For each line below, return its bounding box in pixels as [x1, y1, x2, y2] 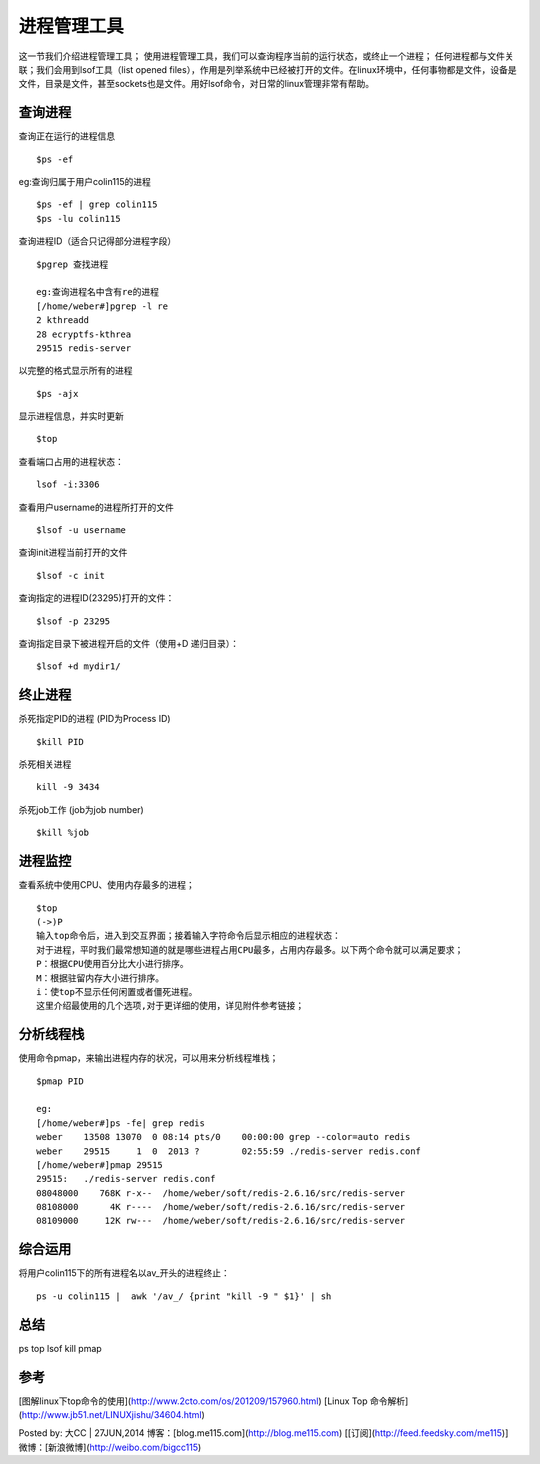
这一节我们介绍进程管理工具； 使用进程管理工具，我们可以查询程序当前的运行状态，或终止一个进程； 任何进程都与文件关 [18, 50, 514, 62]
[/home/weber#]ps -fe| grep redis [36, 1117, 205, 1129]
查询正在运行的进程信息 [18, 130, 115, 142]
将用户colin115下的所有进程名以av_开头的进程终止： [18, 1267, 230, 1279]
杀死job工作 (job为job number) [18, 803, 144, 815]
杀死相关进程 [18, 758, 72, 770]
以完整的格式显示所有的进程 [18, 365, 133, 377]
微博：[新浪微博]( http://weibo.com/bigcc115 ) [18, 1441, 202, 1453]
